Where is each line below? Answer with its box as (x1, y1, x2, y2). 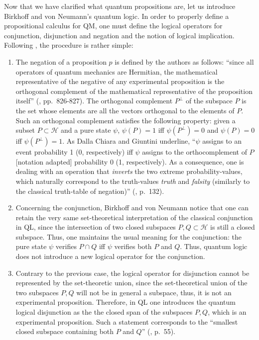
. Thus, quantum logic (180, 241, 248, 252)
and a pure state (60, 125, 111, 135)
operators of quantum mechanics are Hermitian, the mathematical (15, 66, 218, 77)
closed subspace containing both (15, 326, 114, 337)
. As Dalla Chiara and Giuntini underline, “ (62, 136, 196, 146)
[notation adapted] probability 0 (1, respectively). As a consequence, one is (15, 156, 244, 167)
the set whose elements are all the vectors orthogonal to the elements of (15, 105, 235, 115)
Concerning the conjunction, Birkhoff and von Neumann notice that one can (15, 202, 249, 213)
